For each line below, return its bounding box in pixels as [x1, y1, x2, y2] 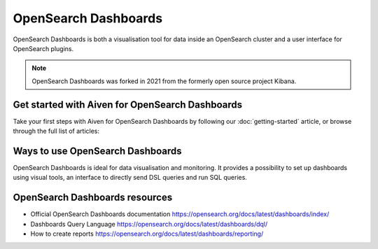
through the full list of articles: [13, 127, 100, 136]
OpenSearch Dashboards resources [13, 192, 173, 204]
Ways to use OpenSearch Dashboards [13, 145, 182, 157]
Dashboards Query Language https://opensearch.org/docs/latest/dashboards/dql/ [30, 220, 268, 228]
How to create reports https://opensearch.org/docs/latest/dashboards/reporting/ [30, 229, 264, 238]
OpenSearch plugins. [13, 44, 74, 52]
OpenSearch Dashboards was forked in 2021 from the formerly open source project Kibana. [31, 77, 297, 85]
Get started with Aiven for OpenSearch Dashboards [13, 99, 243, 111]
